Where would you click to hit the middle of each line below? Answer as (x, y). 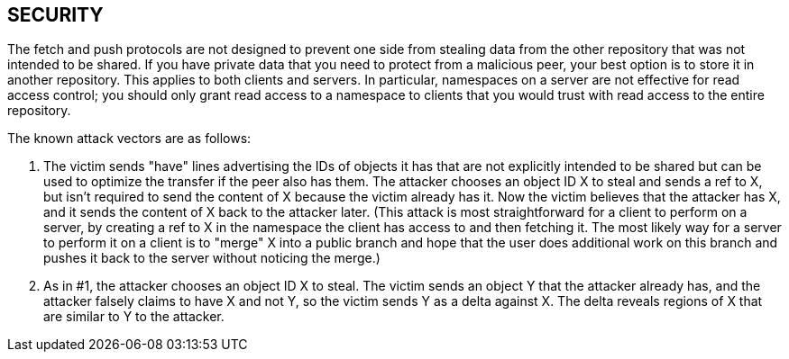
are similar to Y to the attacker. (134, 317)
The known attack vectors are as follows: (129, 139)
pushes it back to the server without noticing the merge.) (212, 258)
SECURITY (55, 15)
